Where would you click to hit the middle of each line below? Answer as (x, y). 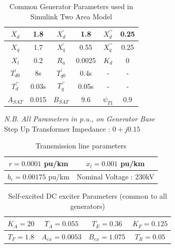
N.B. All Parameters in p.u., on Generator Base (80, 119)
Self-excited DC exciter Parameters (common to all (88, 196)
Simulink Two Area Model (71, 16)
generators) (88, 206)
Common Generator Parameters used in (71, 6)
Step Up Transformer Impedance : (57, 128)
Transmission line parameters (81, 146)
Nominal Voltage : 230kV (115, 176)
